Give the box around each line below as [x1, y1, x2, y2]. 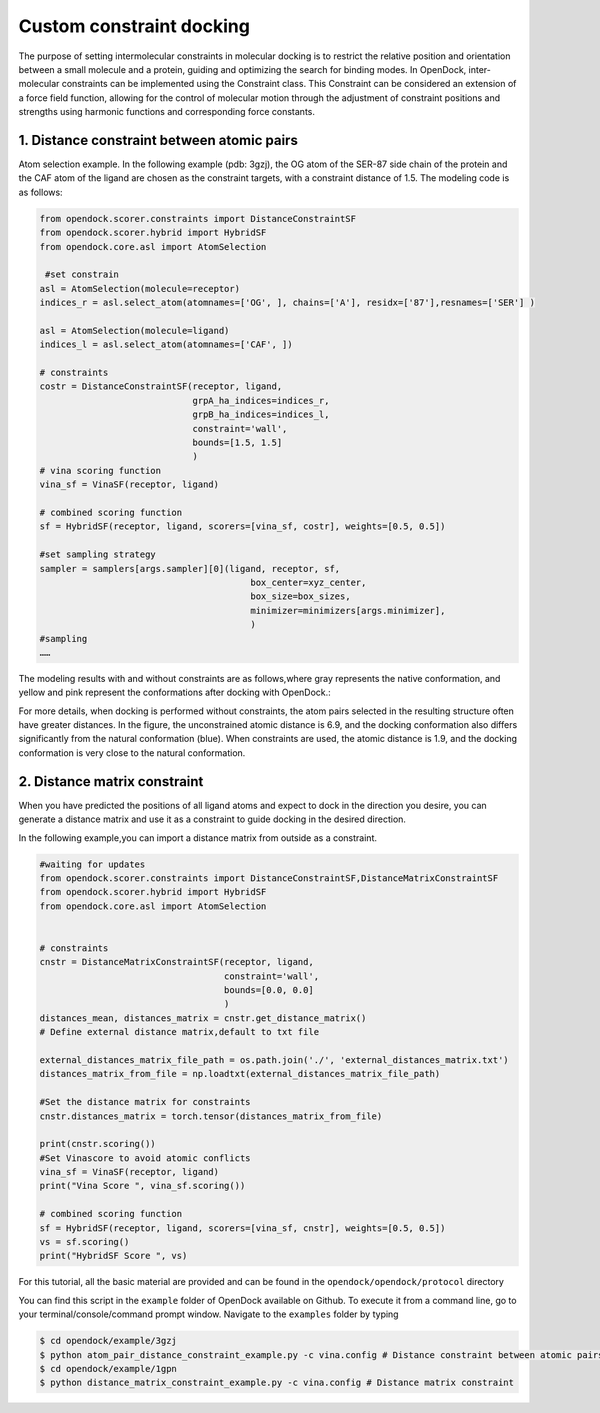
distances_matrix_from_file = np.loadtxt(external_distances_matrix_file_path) [39, 1068, 441, 1080]
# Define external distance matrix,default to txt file [39, 1026, 320, 1038]
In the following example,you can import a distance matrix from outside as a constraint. [18, 831, 377, 844]
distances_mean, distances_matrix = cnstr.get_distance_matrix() [39, 1012, 367, 1024]
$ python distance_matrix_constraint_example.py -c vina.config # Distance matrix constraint [39, 1377, 515, 1389]
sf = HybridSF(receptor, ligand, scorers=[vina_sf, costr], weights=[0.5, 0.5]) [39, 521, 446, 532]
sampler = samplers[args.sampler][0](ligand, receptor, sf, [39, 563, 341, 574]
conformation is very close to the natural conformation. [18, 746, 246, 759]
